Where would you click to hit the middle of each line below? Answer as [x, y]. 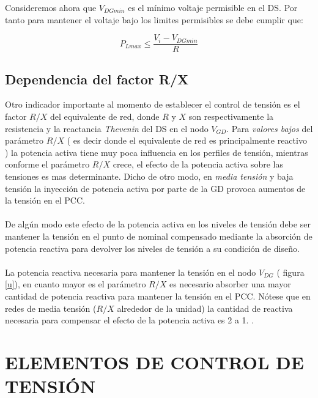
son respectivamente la [231, 116]
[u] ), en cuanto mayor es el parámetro [76, 284]
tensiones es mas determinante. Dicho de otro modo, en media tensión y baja [149, 176]
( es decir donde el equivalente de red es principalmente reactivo [187, 140]
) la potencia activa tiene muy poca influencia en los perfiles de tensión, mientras [157, 152]
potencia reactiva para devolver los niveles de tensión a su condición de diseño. [152, 248]
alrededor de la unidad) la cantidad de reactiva [205, 308]
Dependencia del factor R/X [97, 79]
